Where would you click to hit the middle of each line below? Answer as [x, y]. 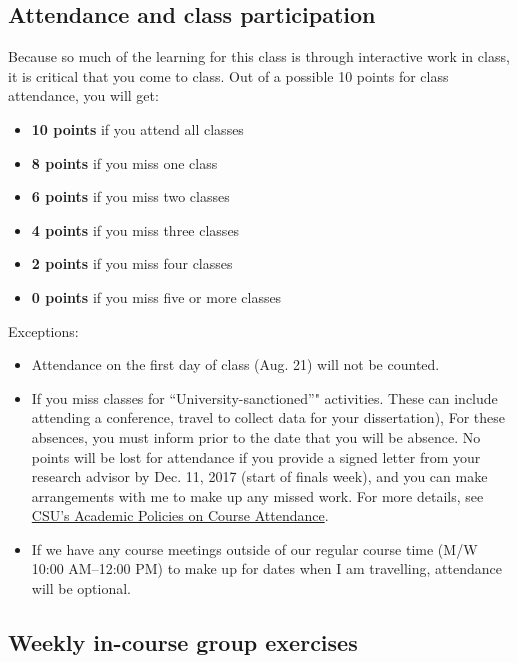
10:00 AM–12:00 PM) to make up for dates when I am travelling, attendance [266, 568]
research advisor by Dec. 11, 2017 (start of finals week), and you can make [259, 476]
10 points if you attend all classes [137, 128]
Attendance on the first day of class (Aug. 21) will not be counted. [235, 364]
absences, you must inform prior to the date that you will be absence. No [256, 436]
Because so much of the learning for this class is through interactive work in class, [259, 56]
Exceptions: [43, 330]
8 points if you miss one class [124, 162]
